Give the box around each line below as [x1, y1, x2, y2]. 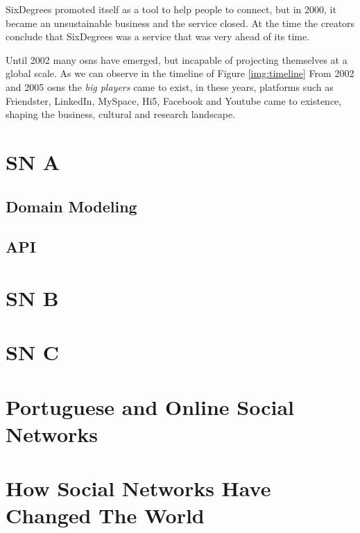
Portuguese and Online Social [6, 392, 295, 421]
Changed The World [6, 501, 205, 530]
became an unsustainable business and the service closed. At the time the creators [6, 15, 355, 30]
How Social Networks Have [6, 474, 271, 502]
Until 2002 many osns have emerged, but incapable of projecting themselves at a [6, 52, 348, 67]
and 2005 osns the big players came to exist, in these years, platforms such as [6, 79, 334, 94]
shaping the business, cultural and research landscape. [6, 107, 236, 121]
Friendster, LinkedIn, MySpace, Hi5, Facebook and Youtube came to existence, [6, 93, 342, 108]
